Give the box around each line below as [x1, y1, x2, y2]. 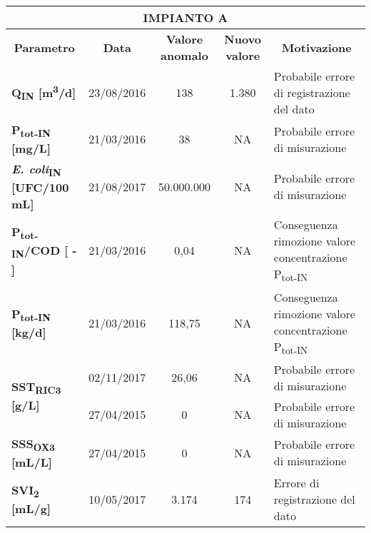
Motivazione [282, 39, 352, 56]
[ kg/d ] [11, 323, 46, 340]
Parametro [14, 39, 75, 56]
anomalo [160, 47, 208, 64]
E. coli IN [11, 161, 61, 180]
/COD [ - [24, 242, 77, 259]
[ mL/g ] [11, 500, 51, 517]
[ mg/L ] [11, 140, 51, 157]
